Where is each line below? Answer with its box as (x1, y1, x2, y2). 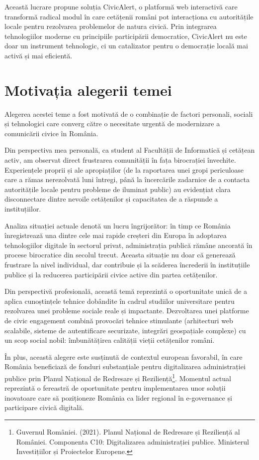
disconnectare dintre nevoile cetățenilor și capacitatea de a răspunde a (4, 194, 218, 204)
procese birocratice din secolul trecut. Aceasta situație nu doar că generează (4, 249, 236, 260)
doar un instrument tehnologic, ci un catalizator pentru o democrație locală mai (4, 40, 248, 51)
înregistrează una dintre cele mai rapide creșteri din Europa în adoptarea (4, 230, 227, 240)
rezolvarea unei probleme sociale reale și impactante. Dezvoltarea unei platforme (4, 305, 249, 316)
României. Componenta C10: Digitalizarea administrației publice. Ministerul (16, 436, 249, 447)
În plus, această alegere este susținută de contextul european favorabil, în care (4, 351, 243, 362)
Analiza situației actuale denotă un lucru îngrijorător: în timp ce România (4, 220, 231, 230)
